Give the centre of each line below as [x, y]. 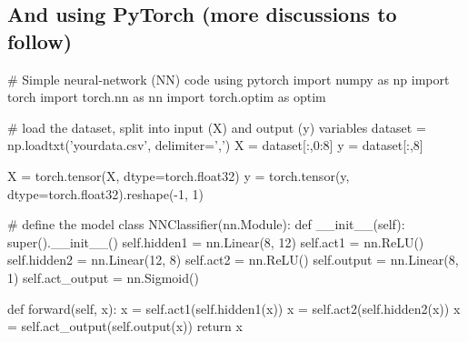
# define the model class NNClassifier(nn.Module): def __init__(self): [206, 224]
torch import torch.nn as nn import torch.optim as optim [167, 97]
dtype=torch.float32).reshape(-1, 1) [106, 193]
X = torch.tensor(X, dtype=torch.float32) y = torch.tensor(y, [179, 175]
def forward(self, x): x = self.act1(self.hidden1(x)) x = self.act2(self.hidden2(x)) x [234, 308]
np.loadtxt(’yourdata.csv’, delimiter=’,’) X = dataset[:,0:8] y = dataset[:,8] [215, 145]
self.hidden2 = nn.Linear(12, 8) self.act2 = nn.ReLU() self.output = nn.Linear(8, [233, 260]
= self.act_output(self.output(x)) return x [125, 326]
